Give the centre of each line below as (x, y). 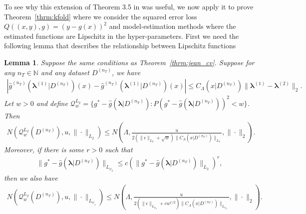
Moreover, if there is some (44, 150)
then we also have (31, 178)
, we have (126, 72)
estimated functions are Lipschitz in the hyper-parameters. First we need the (122, 36)
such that (119, 150)
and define (52, 103)
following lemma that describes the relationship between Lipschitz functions (120, 46)
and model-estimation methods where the (172, 26)
